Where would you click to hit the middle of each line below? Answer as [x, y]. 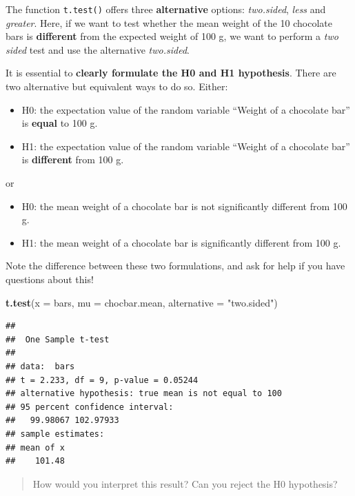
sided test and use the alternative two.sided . [98, 49]
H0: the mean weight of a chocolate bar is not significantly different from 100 [184, 206]
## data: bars [40, 366]
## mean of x [35, 447]
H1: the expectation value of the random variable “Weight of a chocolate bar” [186, 146]
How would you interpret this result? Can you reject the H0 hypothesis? [185, 483]
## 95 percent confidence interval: [90, 407]
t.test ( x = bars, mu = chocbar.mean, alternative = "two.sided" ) [142, 302]
